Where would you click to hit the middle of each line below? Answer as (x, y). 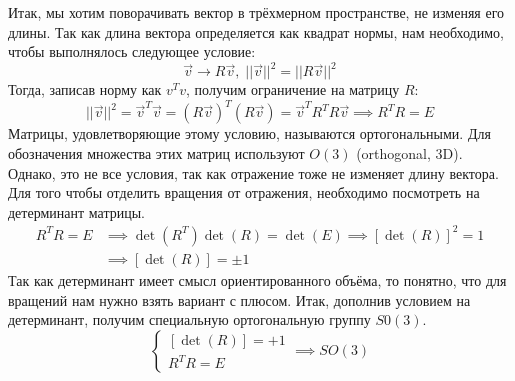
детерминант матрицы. (76, 211)
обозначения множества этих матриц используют (156, 152)
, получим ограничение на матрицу (293, 89)
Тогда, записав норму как (85, 89)
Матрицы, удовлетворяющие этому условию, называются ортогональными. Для (249, 133)
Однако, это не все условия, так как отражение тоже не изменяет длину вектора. (253, 172)
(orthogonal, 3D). (409, 152)
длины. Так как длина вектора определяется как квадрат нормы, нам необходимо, (256, 31)
